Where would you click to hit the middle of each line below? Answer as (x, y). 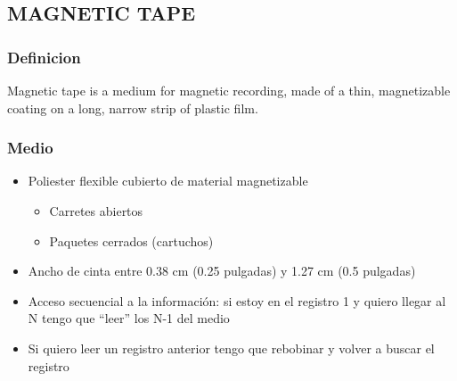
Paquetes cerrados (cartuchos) (131, 240)
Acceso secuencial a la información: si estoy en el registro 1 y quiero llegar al (237, 300)
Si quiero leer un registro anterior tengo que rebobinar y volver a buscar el (231, 348)
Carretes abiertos (96, 211)
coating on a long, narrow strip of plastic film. (133, 108)
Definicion (44, 57)
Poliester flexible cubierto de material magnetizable (168, 181)
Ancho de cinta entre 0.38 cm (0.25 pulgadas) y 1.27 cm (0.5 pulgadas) (222, 271)
